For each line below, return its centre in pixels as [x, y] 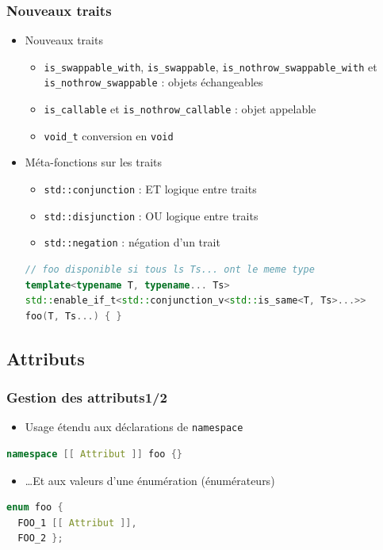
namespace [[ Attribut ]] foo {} [94, 455]
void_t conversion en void [109, 135]
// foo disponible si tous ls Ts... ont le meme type [170, 269]
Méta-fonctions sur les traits [94, 162]
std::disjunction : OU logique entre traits [151, 215]
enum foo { [35, 508]
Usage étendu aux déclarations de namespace [134, 427]
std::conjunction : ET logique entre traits [150, 189]
